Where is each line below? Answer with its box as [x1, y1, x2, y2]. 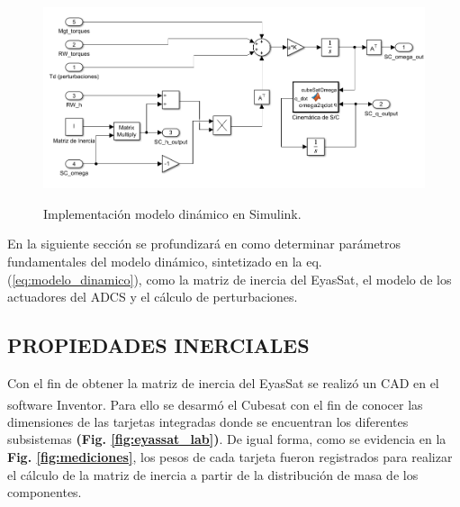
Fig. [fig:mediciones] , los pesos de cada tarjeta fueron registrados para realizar [7, 448, 453, 466]
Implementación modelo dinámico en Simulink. [43, 204, 302, 222]
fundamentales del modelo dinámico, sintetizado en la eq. [7, 252, 322, 271]
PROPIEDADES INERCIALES [7, 331, 310, 359]
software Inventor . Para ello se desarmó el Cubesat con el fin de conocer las [7, 394, 423, 413]
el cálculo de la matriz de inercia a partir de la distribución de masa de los [7, 465, 419, 484]
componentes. [7, 483, 82, 502]
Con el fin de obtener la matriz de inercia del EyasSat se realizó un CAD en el [7, 374, 439, 393]
